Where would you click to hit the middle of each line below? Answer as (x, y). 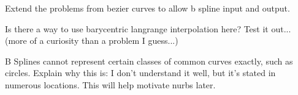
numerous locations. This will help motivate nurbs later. (110, 84)
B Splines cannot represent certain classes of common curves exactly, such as (149, 61)
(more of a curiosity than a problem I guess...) (92, 40)
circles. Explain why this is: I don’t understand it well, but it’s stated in (140, 73)
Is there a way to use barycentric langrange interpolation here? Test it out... (148, 28)
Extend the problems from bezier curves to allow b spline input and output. (147, 8)
